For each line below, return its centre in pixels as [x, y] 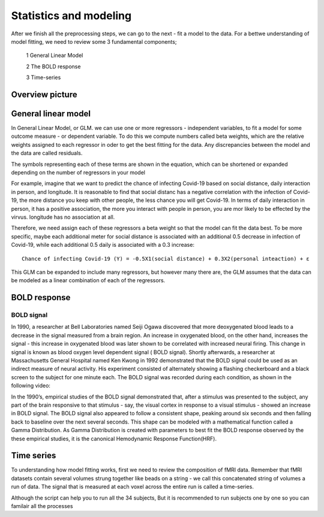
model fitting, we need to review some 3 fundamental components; [94, 41]
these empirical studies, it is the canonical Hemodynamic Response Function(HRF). [114, 439]
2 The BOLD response [53, 66]
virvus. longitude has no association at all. [63, 217]
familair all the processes [42, 506]
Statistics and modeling [71, 16]
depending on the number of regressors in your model [78, 172]
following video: [31, 386]
